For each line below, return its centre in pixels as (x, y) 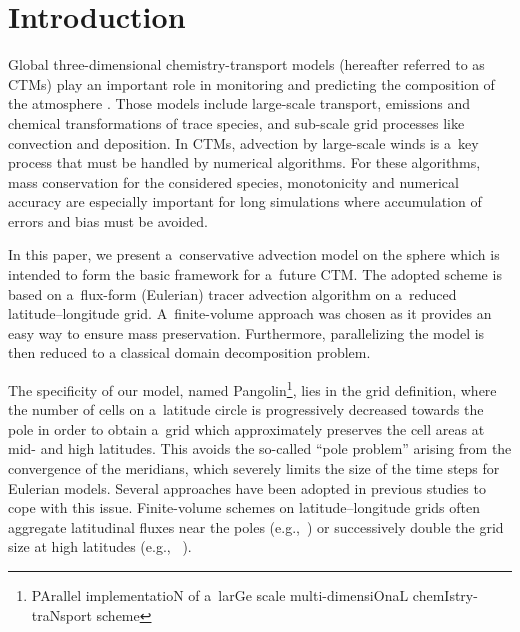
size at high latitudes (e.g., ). (100, 546)
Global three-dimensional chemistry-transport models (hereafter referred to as (246, 64)
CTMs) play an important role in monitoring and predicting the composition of (251, 83)
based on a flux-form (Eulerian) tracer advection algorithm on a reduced (232, 293)
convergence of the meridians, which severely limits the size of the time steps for (254, 468)
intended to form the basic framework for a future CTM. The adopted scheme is (255, 274)
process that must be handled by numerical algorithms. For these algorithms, (244, 162)
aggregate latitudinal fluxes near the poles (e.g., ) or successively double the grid (256, 526)
